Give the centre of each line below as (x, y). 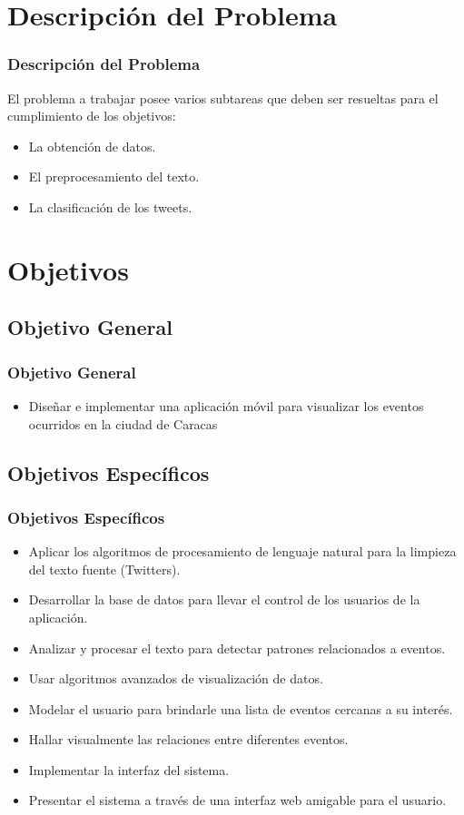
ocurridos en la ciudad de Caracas (123, 423)
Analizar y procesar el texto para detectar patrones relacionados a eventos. (237, 648)
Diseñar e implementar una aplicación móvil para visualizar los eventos (226, 405)
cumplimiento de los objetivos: (92, 116)
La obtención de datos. (92, 146)
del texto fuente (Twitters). (104, 569)
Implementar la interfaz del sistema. (129, 769)
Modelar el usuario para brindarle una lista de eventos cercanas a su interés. (241, 708)
